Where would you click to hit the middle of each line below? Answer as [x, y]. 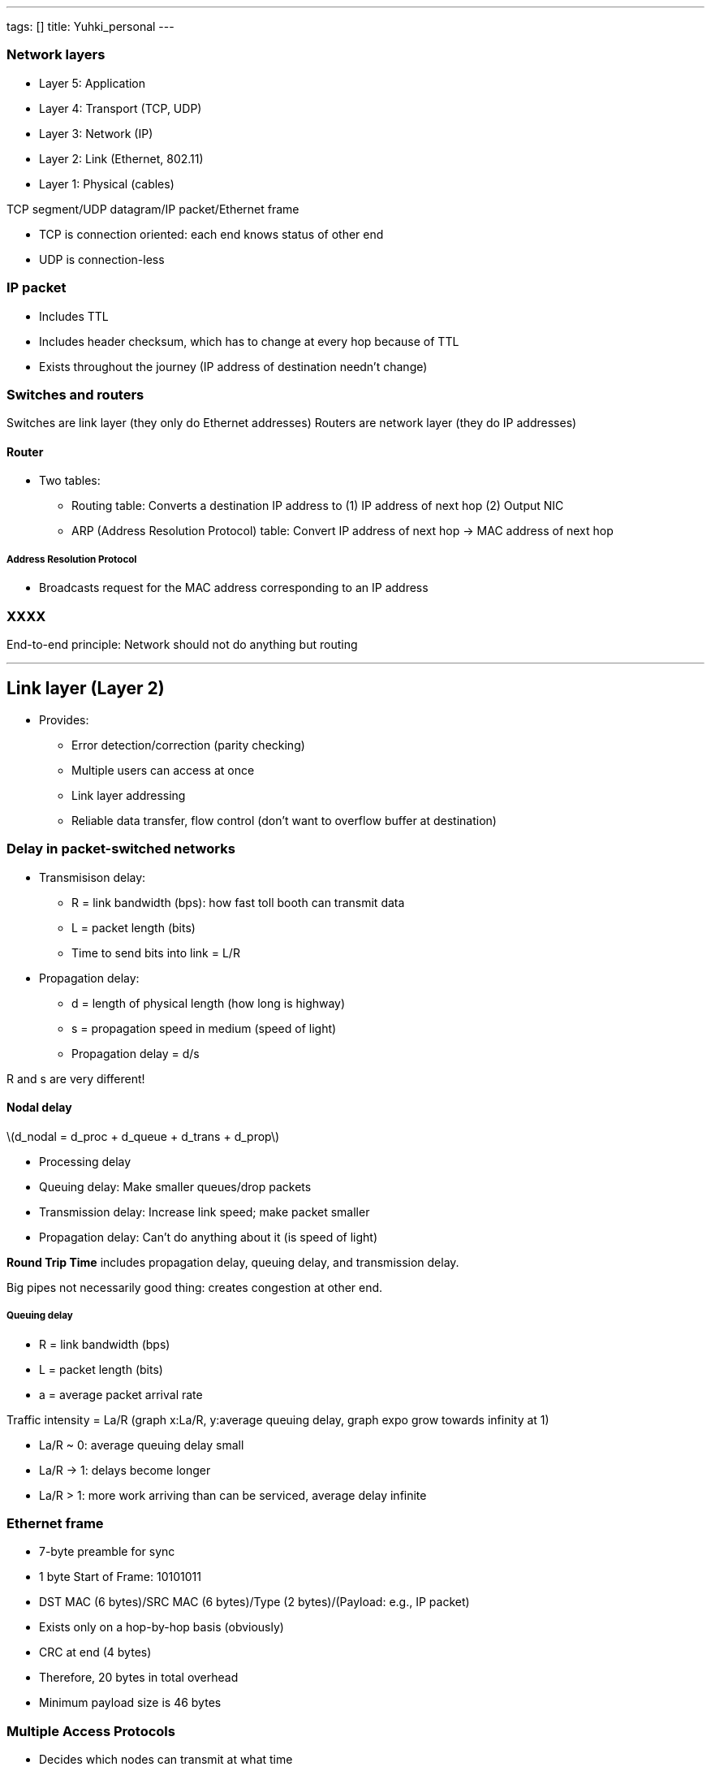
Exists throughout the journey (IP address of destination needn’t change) [233, 366]
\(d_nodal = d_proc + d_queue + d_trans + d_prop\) [143, 1136]
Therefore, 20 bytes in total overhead [139, 1678]
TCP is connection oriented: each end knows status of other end [211, 234]
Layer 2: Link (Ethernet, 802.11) [121, 158]
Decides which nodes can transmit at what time [166, 1760]
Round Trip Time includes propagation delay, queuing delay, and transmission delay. [233, 1262]
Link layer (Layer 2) [86, 689]
